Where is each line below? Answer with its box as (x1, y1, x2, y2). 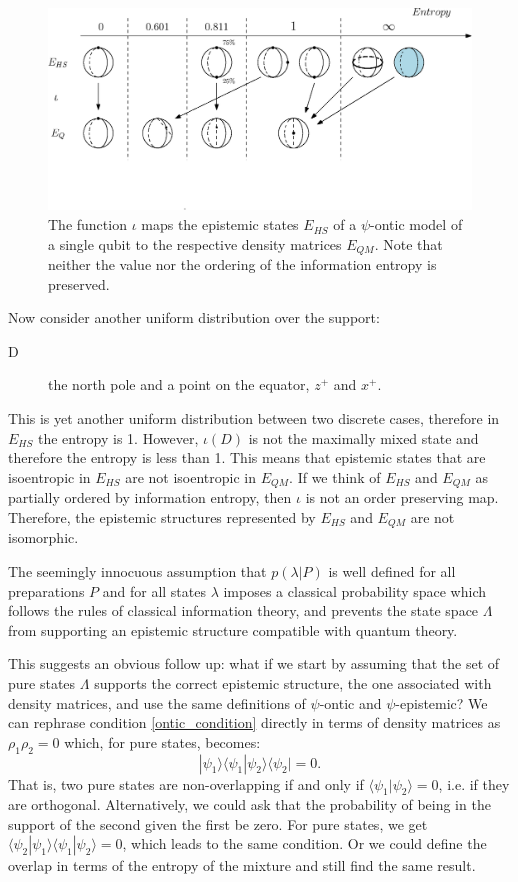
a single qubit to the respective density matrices (48, 233, 342, 254)
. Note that (374, 233, 443, 254)
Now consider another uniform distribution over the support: (8, 307, 380, 328)
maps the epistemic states (141, 214, 299, 235)
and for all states (102, 580, 206, 601)
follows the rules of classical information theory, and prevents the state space (8, 600, 479, 621)
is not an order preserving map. (305, 487, 499, 508)
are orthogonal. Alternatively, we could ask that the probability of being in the (8, 794, 491, 815)
